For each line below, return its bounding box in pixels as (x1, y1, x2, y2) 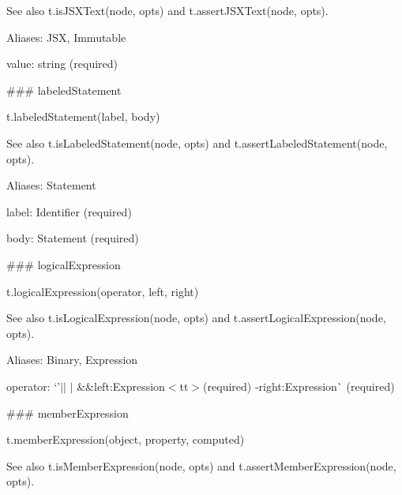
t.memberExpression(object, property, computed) (6, 431, 245, 448)
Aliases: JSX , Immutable (6, 28, 126, 45)
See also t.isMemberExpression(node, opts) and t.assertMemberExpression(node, (6, 457, 396, 474)
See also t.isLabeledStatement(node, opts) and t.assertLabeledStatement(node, (6, 134, 388, 151)
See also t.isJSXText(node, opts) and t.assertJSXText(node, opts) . (6, 2, 329, 18)
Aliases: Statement (6, 177, 96, 193)
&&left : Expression (77, 377, 165, 394)
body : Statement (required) (6, 230, 139, 246)
